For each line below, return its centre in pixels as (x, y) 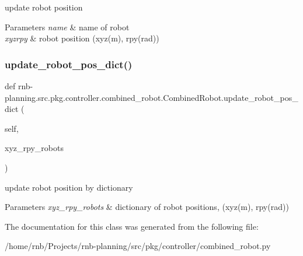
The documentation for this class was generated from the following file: (132, 226)
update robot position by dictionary (69, 187)
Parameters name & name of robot (67, 27)
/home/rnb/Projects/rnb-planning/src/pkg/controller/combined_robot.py (138, 246)
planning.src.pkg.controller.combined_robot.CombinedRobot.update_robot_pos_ (151, 97)
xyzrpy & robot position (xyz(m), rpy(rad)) (82, 38)
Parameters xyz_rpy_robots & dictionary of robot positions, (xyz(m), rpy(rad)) (147, 207)
